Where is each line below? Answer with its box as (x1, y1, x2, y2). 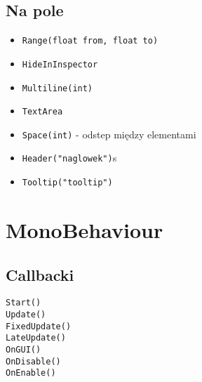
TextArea (22, 107, 63, 117)
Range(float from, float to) (22, 36, 159, 46)
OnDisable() (6, 356, 61, 367)
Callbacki (6, 263, 74, 285)
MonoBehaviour (6, 215, 163, 244)
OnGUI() (6, 345, 41, 355)
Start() (6, 298, 41, 308)
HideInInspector (22, 59, 98, 70)
